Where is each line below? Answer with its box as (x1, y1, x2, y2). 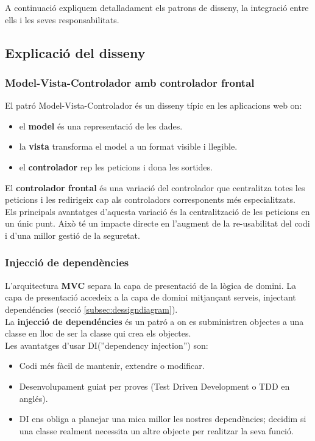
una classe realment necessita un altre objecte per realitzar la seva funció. (19, 424, 294, 437)
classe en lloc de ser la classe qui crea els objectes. (5, 327, 191, 340)
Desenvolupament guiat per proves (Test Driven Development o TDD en (19, 379, 290, 392)
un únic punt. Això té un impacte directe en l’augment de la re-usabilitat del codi (5, 217, 310, 230)
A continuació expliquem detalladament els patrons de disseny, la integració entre (5, 1, 309, 13)
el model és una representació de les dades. (19, 119, 183, 132)
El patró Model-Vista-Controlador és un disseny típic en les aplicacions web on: (5, 99, 302, 112)
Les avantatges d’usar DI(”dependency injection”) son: (5, 338, 208, 351)
